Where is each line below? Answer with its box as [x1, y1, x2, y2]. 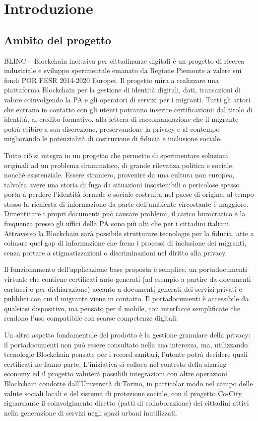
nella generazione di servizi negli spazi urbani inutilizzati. [4, 407, 178, 418]
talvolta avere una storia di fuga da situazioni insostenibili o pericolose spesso [4, 179, 240, 189]
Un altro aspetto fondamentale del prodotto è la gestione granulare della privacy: [4, 330, 251, 340]
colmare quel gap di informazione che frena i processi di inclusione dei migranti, [4, 238, 247, 248]
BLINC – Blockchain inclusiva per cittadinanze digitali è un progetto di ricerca [4, 55, 245, 66]
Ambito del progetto [4, 32, 111, 47]
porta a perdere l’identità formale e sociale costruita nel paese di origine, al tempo [4, 189, 254, 199]
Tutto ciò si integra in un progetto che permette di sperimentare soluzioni [4, 150, 228, 160]
